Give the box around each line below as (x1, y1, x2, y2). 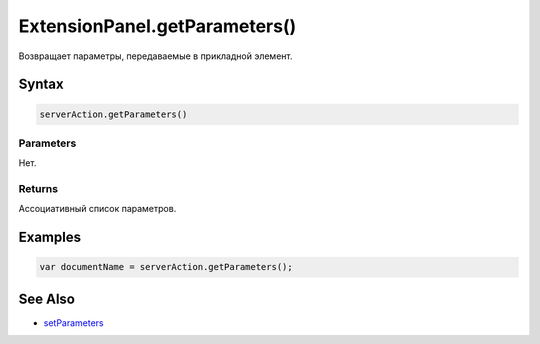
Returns (18, 182, 59, 196)
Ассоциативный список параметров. (18, 203, 177, 215)
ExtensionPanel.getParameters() (18, 15, 297, 37)
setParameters (43, 316, 104, 329)
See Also (18, 290, 75, 307)
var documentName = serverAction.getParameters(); (39, 261, 294, 273)
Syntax (18, 76, 64, 93)
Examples (18, 229, 82, 246)
